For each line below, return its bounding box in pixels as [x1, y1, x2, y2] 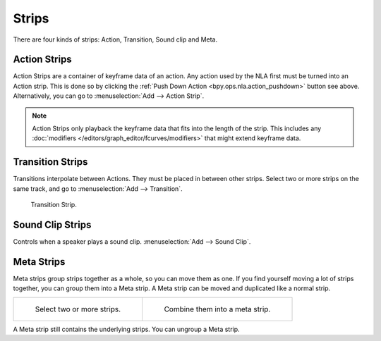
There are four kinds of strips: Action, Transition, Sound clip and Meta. [13, 35, 218, 44]
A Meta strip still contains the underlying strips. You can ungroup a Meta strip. [13, 325, 240, 333]
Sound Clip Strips [13, 218, 92, 230]
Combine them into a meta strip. [164, 304, 271, 314]
